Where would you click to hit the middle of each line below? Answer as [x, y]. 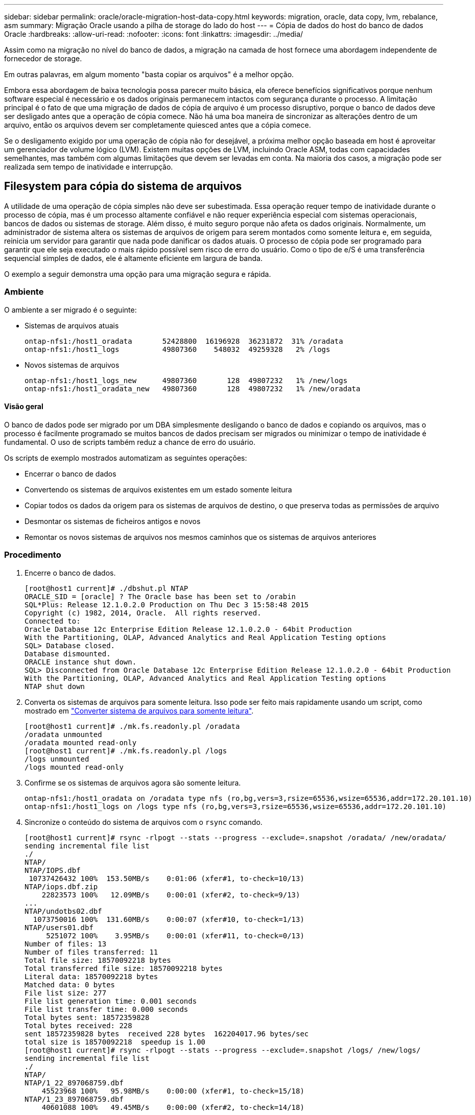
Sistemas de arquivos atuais [72, 325]
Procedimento [33, 555]
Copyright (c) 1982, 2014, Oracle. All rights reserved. [143, 613]
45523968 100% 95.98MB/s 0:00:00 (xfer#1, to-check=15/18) [173, 1091]
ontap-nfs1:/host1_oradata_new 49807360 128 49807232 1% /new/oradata [193, 388]
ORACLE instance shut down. [81, 662]
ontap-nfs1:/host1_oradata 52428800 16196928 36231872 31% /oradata [184, 341]
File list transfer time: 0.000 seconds [106, 1009]
